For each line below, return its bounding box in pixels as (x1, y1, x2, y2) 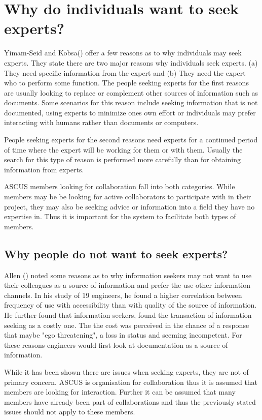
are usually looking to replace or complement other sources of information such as (4, 87, 258, 98)
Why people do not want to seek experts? (4, 246, 228, 261)
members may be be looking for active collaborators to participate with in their (4, 191, 251, 202)
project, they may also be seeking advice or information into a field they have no (4, 201, 255, 212)
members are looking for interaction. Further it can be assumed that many (4, 386, 236, 397)
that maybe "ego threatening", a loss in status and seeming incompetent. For (4, 329, 242, 340)
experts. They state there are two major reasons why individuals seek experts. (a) (4, 57, 258, 68)
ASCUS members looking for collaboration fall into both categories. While (4, 181, 235, 192)
